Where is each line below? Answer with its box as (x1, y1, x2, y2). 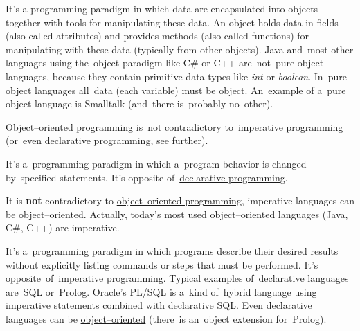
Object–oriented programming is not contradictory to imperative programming (6, 119, 343, 134)
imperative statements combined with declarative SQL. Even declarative (6, 298, 312, 312)
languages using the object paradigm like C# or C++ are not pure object (6, 55, 324, 70)
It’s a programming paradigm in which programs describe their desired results (6, 243, 339, 258)
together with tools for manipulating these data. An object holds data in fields (6, 15, 339, 29)
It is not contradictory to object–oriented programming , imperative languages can (6, 193, 354, 208)
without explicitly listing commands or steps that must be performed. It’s (6, 257, 318, 271)
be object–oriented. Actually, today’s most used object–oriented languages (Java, (6, 206, 348, 221)
